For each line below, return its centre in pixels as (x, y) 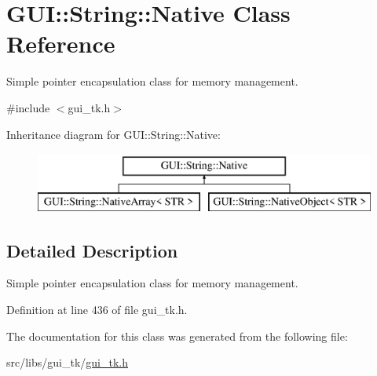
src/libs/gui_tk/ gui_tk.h (68, 362)
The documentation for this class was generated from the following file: (177, 336)
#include (28, 107)
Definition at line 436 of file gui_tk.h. (97, 310)
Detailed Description (92, 250)
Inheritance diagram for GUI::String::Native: (113, 134)
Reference (61, 44)
